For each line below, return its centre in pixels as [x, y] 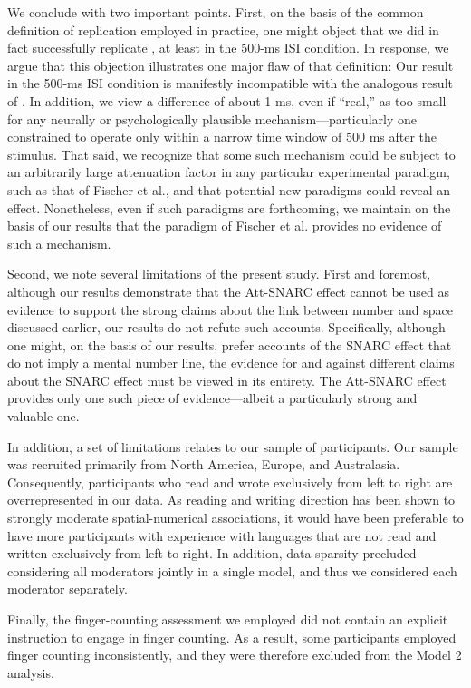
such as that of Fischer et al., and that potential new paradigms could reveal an [229, 189]
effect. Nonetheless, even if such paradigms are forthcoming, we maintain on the [229, 207]
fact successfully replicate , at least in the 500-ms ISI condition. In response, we [228, 48]
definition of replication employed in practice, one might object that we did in [223, 29]
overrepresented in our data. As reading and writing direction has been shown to [231, 500]
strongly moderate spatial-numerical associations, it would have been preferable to [235, 518]
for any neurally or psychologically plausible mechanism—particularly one [212, 118]
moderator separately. [67, 589]
